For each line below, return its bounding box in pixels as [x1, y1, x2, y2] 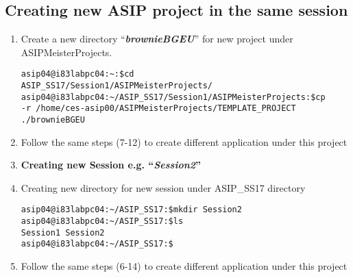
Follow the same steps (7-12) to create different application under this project [21, 134, 348, 149]
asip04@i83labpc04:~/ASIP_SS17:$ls [21, 216, 184, 227]
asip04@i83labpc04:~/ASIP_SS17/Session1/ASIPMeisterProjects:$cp [21, 92, 326, 102]
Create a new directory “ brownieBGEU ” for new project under [21, 31, 293, 46]
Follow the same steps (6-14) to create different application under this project [21, 259, 348, 273]
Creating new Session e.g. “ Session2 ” [21, 157, 202, 172]
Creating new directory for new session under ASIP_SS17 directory [21, 180, 306, 194]
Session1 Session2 [21, 227, 105, 238]
